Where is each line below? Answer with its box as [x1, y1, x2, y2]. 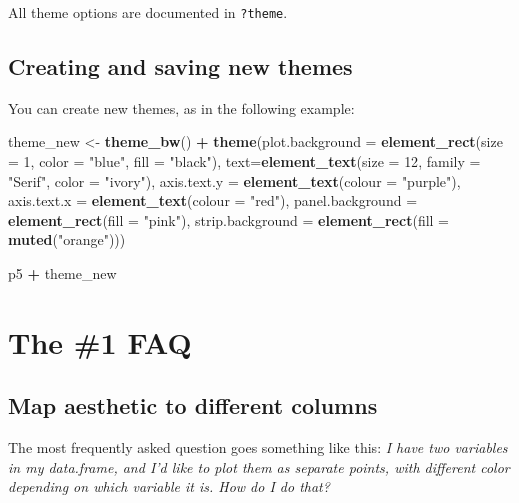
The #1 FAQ [8, 321, 192, 362]
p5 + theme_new [8, 263, 117, 284]
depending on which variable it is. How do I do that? [8, 476, 330, 497]
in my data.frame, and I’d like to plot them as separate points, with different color [8, 456, 510, 477]
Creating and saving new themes [8, 51, 353, 82]
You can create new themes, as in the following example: [8, 97, 355, 118]
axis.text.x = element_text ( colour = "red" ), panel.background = [8, 190, 418, 211]
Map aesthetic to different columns [8, 390, 378, 421]
